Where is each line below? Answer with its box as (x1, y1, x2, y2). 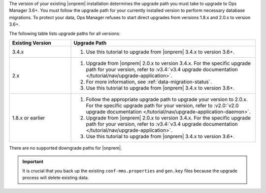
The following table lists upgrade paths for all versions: (9, 30, 121, 37)
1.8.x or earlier (12, 114, 45, 121)
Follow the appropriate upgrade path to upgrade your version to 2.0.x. (86, 96, 248, 103)
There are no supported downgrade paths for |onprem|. (9, 145, 123, 151)
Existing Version (12, 39, 52, 46)
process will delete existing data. (22, 175, 89, 181)
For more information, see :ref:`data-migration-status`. (86, 78, 212, 85)
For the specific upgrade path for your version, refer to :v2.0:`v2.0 (86, 102, 239, 109)
